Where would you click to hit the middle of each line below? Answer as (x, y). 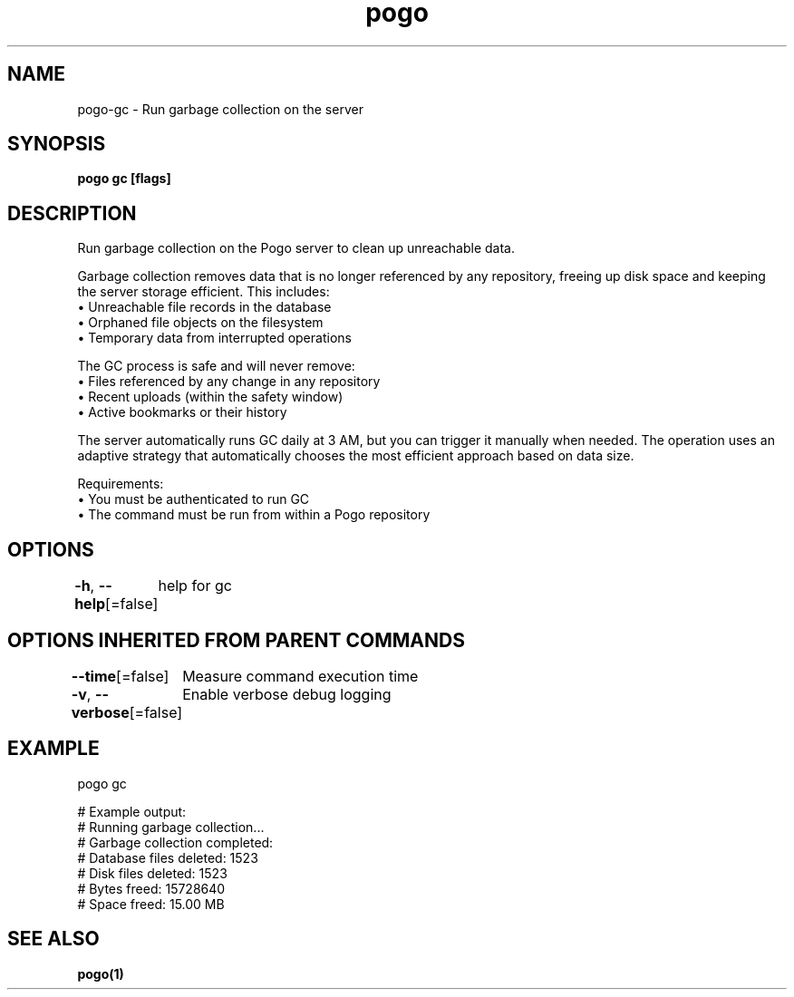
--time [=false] (120, 676)
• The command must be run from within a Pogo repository (254, 515)
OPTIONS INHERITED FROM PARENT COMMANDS (236, 640)
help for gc (195, 586)
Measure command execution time (300, 676)
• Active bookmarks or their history (182, 412)
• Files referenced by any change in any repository (229, 382)
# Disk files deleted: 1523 (152, 873)
